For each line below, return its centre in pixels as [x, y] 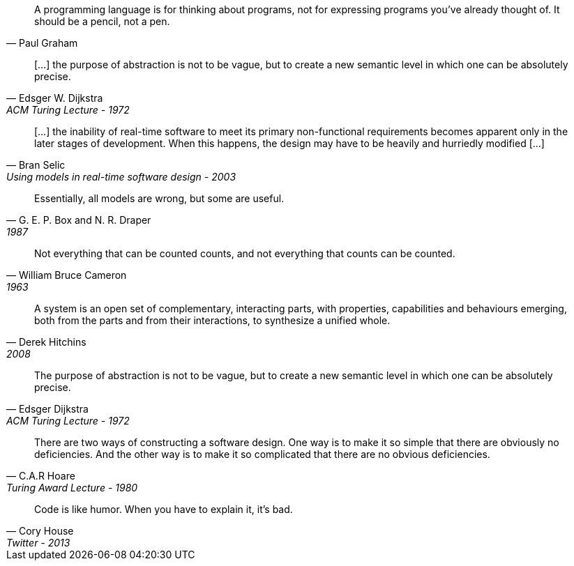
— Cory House [40, 531]
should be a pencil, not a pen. [102, 21]
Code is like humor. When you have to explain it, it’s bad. [164, 509]
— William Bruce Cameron [67, 275]
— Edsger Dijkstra [47, 409]
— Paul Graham [42, 43]
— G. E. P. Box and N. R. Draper [79, 220]
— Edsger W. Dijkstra [55, 98]
